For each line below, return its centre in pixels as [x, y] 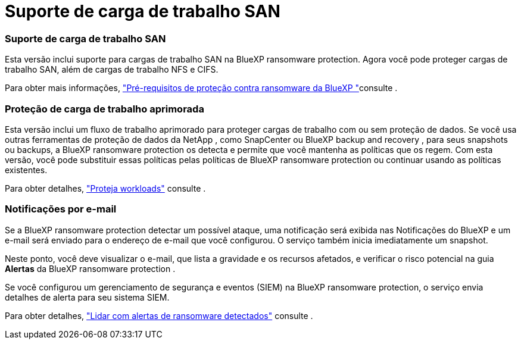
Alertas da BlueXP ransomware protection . [90, 268]
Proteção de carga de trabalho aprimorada [104, 109]
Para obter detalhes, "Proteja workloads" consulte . [105, 188]
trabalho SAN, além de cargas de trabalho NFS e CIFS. [112, 70]
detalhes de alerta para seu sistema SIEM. [87, 297]
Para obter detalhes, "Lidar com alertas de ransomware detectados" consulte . [159, 315]
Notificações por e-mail [61, 209]
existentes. [26, 170]
